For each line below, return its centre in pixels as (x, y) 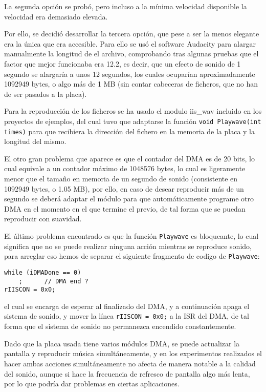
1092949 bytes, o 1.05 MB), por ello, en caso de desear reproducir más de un (124, 188)
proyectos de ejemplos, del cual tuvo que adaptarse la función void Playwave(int (133, 121)
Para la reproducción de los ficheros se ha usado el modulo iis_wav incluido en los (133, 111)
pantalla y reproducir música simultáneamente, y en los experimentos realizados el (133, 353)
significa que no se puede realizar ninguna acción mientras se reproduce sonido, (128, 246)
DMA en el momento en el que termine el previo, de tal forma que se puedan (125, 208)
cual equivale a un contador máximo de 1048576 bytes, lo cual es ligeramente (125, 168)
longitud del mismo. (35, 141)
